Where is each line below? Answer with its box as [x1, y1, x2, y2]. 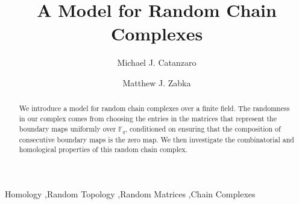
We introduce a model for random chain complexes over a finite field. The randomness [19, 103, 290, 113]
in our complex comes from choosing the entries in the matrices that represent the [19, 113, 277, 123]
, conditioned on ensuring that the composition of [125, 123, 281, 133]
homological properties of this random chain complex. [19, 144, 187, 155]
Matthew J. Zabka [122, 76, 191, 89]
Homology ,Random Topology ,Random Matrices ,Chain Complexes [5, 187, 256, 200]
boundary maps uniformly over [19, 123, 116, 133]
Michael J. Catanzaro [117, 56, 197, 69]
